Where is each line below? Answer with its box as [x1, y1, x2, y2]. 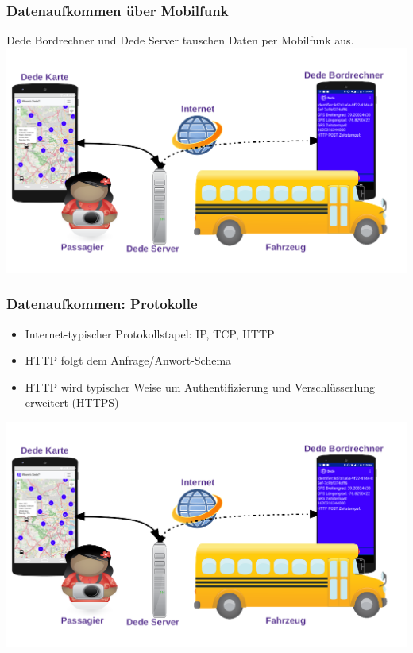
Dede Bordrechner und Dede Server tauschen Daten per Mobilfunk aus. [6, 32, 354, 48]
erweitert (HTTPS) [25, 394, 119, 411]
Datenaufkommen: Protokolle [6, 294, 198, 314]
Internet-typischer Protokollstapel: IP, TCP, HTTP [25, 325, 275, 342]
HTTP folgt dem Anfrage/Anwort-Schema [25, 352, 232, 369]
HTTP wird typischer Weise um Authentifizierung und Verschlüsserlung [25, 378, 376, 395]
